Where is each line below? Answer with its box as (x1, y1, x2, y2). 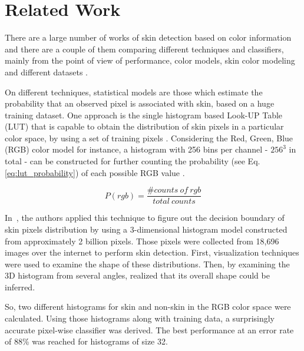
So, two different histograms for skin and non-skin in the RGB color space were (5, 300, 291, 313)
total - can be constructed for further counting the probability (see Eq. (5, 155, 260, 167)
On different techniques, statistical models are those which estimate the (5, 85, 263, 98)
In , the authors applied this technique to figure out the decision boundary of (5, 211, 285, 224)
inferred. (5, 280, 35, 293)
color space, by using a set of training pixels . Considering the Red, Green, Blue (5, 131, 293, 144)
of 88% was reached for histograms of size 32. (5, 335, 168, 347)
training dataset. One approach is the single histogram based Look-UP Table (5, 108, 283, 121)
